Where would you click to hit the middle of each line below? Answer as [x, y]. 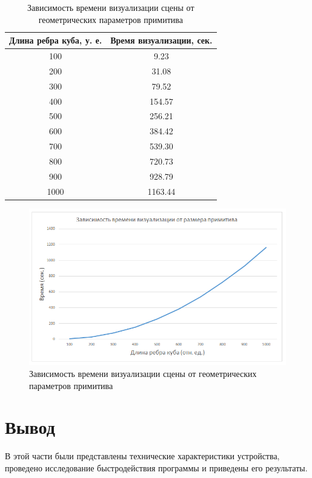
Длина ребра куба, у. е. [56, 40]
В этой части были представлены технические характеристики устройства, [142, 456]
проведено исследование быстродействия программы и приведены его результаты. [156, 467]
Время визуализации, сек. [161, 40]
